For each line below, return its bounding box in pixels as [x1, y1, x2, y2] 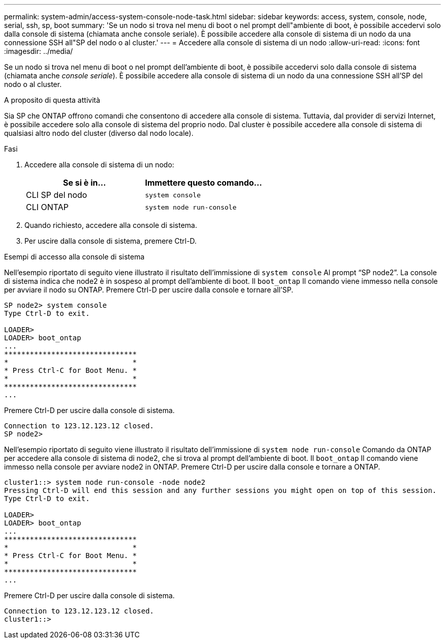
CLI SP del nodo [26, 190, 87, 200]
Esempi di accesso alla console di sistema [4, 252, 145, 261]
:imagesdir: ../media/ [4, 47, 73, 55]
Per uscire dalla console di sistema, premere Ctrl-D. [24, 237, 197, 245]
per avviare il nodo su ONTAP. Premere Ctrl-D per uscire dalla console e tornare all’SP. [4, 285, 294, 294]
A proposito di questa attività [4, 96, 101, 104]
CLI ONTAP [26, 202, 69, 212]
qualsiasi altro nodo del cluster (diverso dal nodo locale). [4, 129, 194, 137]
